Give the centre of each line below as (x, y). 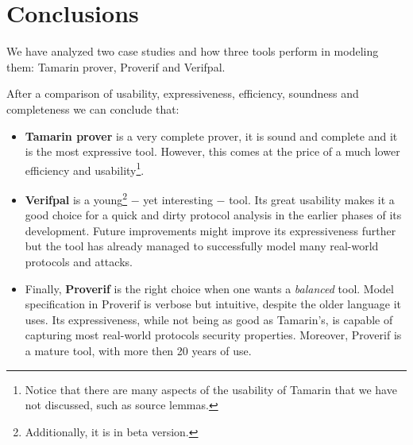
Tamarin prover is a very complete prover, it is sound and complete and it (211, 135)
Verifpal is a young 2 (76, 198)
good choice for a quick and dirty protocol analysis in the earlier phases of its (213, 215)
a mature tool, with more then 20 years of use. (138, 350)
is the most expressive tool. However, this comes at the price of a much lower (212, 151)
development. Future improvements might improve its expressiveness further (210, 230)
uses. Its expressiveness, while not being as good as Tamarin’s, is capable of (209, 319)
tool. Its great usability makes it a (312, 199)
